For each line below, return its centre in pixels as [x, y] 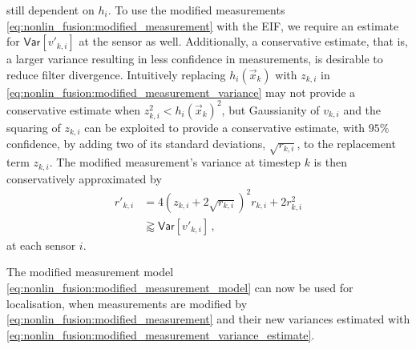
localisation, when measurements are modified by [127, 303]
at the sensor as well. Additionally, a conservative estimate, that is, [243, 41]
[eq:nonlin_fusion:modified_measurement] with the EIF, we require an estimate [203, 25]
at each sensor [41, 245]
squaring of [34, 128]
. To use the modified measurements [196, 10]
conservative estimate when [73, 109]
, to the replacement [346, 144]
